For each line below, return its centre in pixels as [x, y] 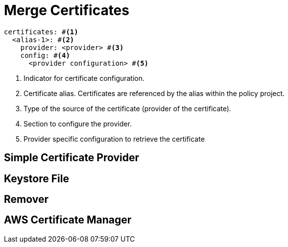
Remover [26, 199]
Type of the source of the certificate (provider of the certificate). [127, 108]
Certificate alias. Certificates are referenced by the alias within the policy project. [154, 93]
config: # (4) [45, 55]
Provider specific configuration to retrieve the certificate [114, 139]
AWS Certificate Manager [68, 220]
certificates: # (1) [41, 32]
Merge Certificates [67, 10]
